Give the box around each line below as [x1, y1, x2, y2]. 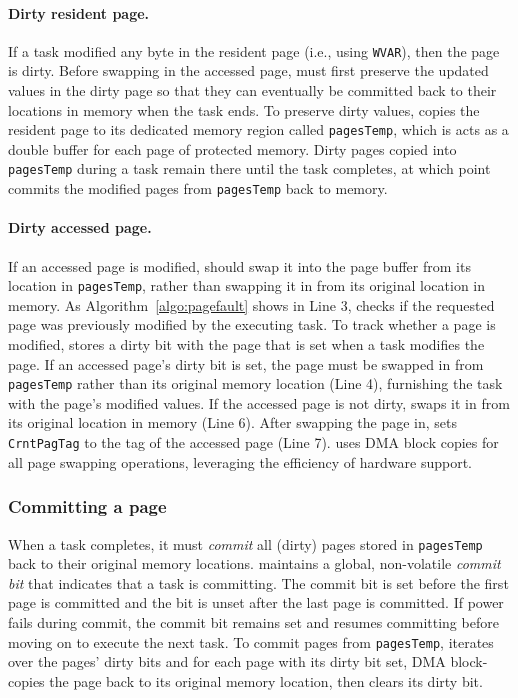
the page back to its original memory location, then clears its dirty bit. [49, 670, 483, 691]
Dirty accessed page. [8, 217, 152, 238]
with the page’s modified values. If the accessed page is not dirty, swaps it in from [8, 392, 510, 413]
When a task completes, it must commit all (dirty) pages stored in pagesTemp [8, 533, 483, 554]
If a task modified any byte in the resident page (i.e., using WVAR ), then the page [8, 40, 500, 61]
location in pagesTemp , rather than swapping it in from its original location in [8, 275, 486, 296]
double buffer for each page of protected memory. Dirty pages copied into [8, 138, 457, 159]
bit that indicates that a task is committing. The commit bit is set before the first [8, 572, 509, 593]
